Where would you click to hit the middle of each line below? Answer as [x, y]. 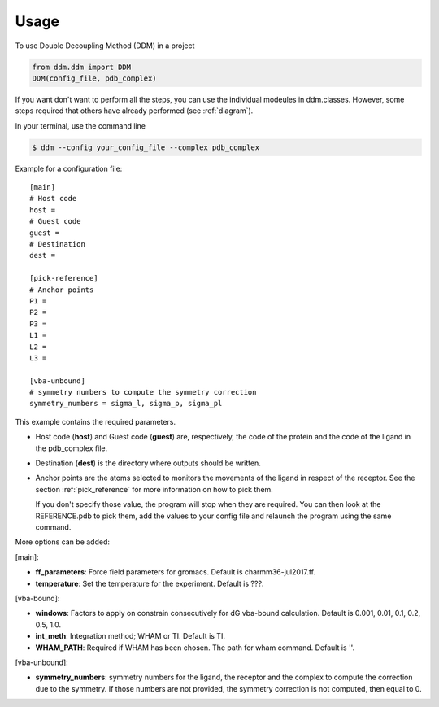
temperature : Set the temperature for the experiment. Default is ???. [150, 583]
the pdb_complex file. [72, 448]
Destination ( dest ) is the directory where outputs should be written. [148, 463]
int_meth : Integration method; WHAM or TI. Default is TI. [130, 636]
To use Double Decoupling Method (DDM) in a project [105, 46]
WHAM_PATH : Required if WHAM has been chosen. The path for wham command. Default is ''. [195, 648]
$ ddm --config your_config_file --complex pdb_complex [146, 147]
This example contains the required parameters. [96, 421]
